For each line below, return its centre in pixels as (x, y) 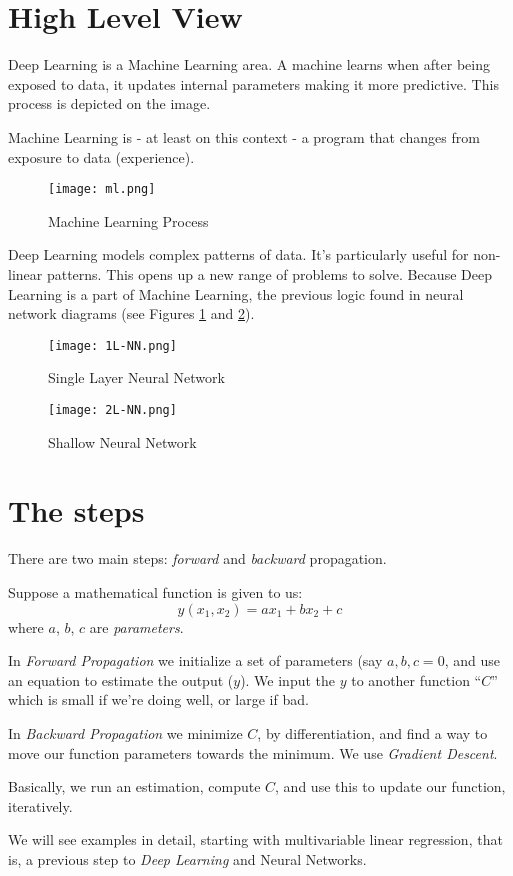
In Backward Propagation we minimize (125, 732)
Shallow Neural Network (122, 441)
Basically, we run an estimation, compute (134, 786)
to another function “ (416, 679)
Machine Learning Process (128, 220)
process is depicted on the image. (109, 103)
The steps (76, 510)
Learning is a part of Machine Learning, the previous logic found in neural (236, 293)
